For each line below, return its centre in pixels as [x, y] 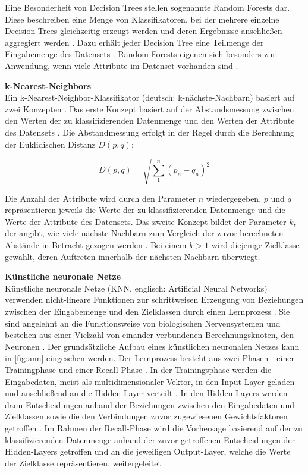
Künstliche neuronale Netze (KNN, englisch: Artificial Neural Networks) [136, 288]
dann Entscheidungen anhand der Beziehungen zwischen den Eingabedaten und [150, 404]
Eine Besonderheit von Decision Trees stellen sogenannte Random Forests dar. [147, 7]
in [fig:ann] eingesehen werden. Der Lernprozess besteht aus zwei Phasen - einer [150, 358]
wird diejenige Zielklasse [255, 245]
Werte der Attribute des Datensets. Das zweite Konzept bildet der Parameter [146, 221]
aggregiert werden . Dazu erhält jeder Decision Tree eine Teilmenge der [134, 42]
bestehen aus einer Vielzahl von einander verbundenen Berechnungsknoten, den [149, 335]
